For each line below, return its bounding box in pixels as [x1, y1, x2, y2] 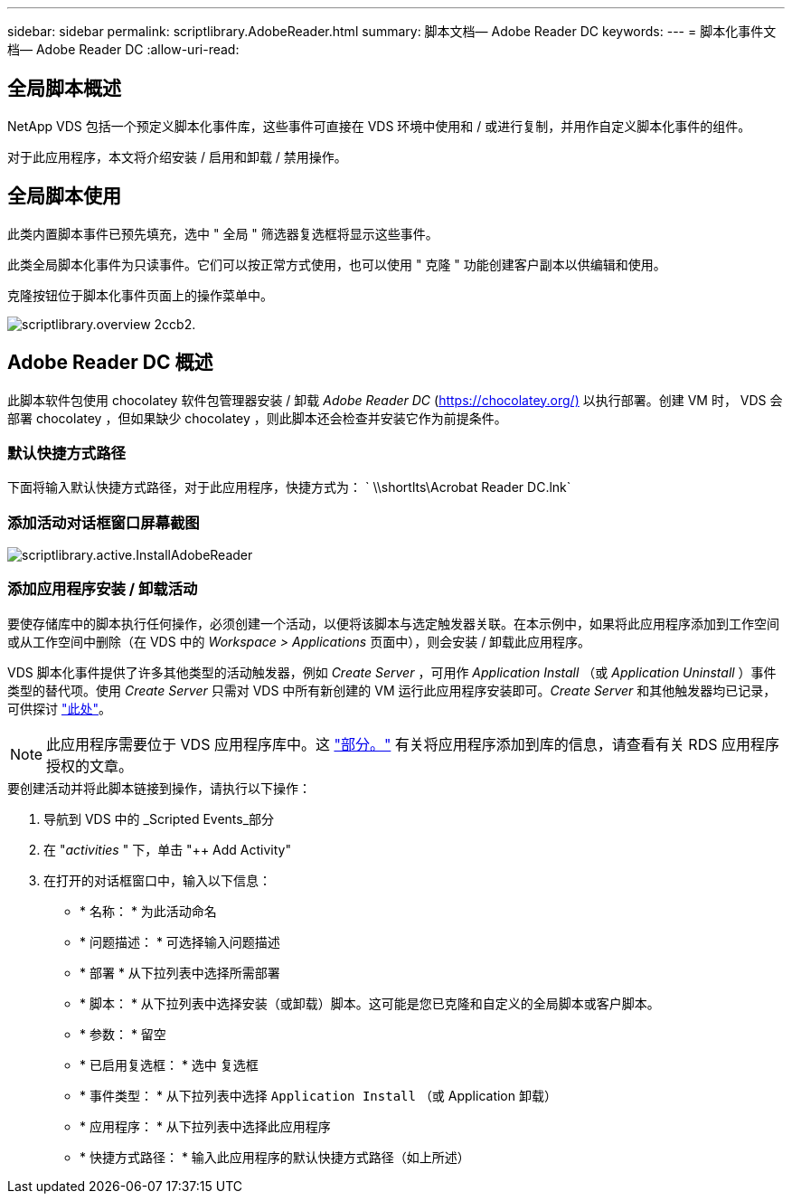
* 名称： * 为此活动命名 [80, 903, 217, 919]
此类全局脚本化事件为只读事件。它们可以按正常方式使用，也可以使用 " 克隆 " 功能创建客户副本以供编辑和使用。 [7, 256, 666, 272]
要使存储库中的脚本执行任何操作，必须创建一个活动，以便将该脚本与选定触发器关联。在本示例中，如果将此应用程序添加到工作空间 [7, 615, 779, 631]
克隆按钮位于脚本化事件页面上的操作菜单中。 [7, 287, 273, 303]
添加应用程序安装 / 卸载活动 [7, 580, 198, 599]
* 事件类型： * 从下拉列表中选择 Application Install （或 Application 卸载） [80, 1087, 557, 1103]
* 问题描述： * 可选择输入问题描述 [80, 933, 280, 950]
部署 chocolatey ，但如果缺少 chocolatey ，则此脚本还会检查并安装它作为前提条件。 [7, 410, 507, 426]
